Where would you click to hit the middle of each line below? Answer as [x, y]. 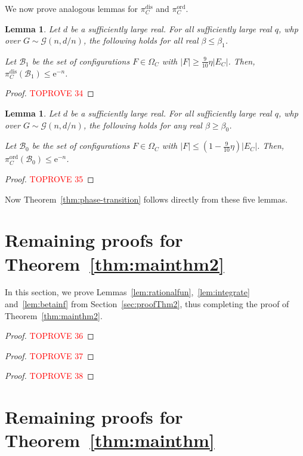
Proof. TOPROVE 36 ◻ [50, 336]
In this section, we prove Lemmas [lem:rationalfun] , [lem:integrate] [127, 292]
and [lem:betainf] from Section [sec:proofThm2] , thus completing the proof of [147, 304]
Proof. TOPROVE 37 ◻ [50, 355]
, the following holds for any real [143, 125]
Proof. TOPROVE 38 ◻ [50, 376]
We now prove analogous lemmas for [72, 8]
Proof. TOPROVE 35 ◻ [50, 178]
